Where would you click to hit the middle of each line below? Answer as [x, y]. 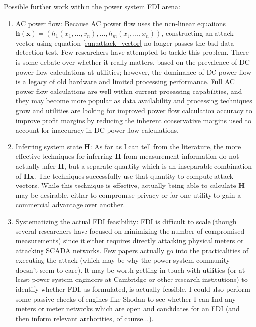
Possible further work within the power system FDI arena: [92, 6]
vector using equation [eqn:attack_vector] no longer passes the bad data [125, 42]
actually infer [36, 165]
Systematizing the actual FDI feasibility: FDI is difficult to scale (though [126, 221]
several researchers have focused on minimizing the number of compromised [130, 231]
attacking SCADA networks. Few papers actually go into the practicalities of [132, 250]
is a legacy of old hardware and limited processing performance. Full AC [125, 81]
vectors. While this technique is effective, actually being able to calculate [126, 185]
